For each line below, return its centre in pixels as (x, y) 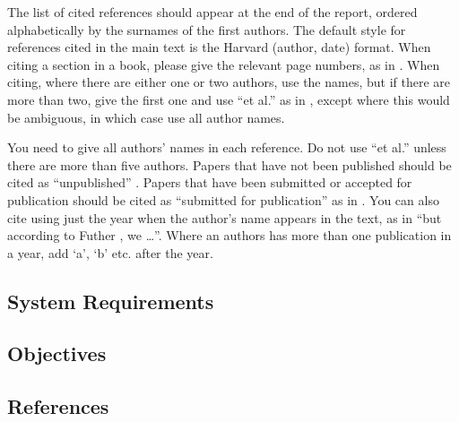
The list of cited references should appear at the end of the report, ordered (212, 12)
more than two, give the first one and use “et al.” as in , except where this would (229, 99)
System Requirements (111, 301)
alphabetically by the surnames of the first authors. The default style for (207, 29)
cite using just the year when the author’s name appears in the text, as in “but (225, 217)
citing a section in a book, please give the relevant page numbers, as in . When (224, 64)
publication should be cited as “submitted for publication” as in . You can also (223, 199)
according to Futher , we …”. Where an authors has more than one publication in (229, 235)
